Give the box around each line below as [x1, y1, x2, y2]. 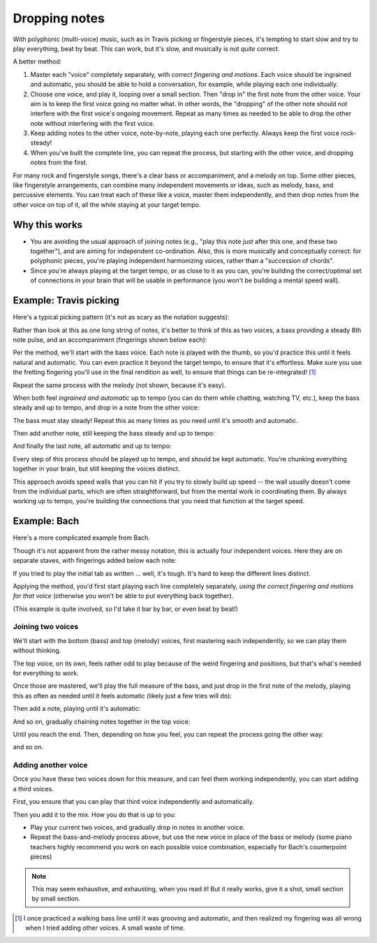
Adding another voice [13, 761, 88, 770]
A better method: [13, 57, 62, 66]
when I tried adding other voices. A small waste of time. [25, 923, 185, 933]
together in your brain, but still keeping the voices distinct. [13, 465, 181, 473]
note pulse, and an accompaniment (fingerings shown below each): [13, 336, 207, 344]
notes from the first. [30, 158, 88, 167]
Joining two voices [13, 622, 79, 632]
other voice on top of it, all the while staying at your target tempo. [13, 200, 201, 209]
